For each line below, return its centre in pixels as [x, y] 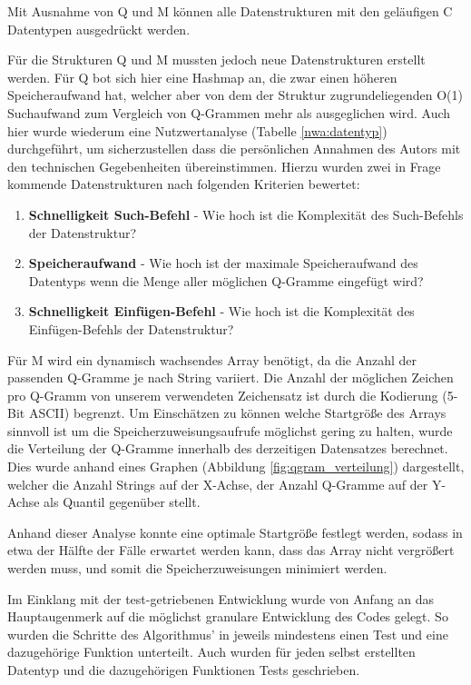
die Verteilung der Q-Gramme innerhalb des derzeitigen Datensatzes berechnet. [228, 448]
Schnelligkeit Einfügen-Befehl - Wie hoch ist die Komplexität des [221, 311]
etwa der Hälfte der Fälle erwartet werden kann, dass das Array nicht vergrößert [231, 550]
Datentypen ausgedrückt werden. [99, 29]
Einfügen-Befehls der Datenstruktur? [131, 328]
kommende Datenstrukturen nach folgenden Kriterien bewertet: [184, 184]
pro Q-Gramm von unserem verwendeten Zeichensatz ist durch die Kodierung [223, 395]
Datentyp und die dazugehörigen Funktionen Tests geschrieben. [184, 670]
